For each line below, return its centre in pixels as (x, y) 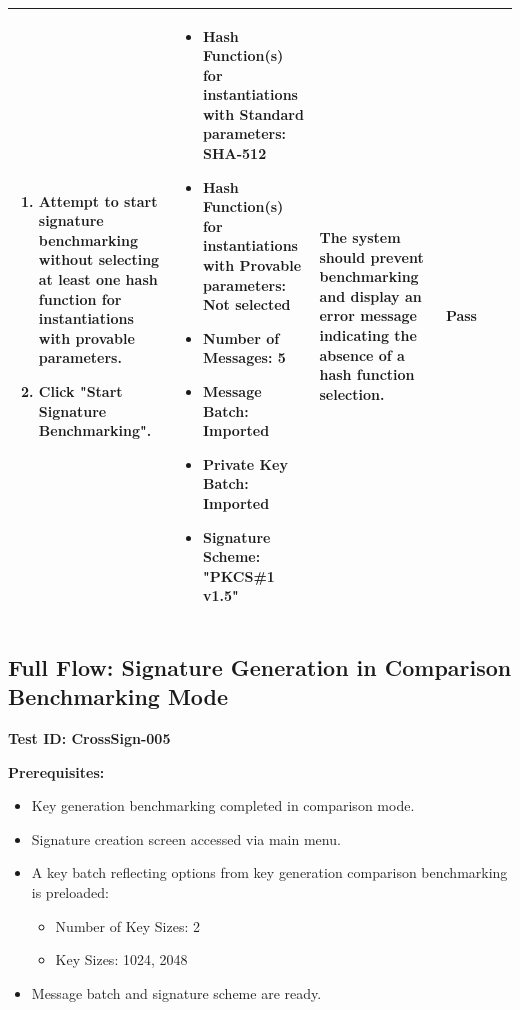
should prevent (371, 256)
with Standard (253, 113)
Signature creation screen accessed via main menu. (186, 838)
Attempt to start (98, 200)
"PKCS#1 (238, 575)
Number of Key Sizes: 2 (127, 925)
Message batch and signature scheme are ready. (176, 992)
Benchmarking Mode (118, 696)
